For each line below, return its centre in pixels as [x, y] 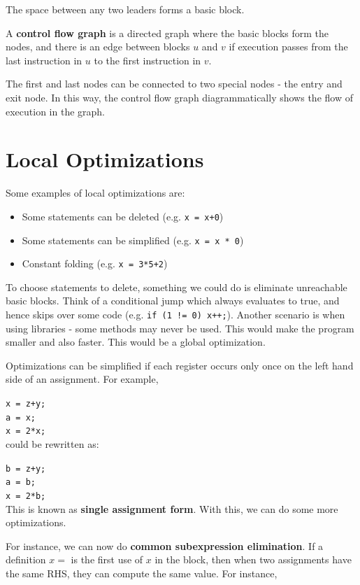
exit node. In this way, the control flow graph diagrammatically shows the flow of [179, 97]
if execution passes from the [288, 47]
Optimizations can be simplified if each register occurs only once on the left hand [180, 365]
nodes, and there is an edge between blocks [98, 47]
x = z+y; [26, 404]
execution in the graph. [56, 111]
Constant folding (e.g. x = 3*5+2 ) [95, 263]
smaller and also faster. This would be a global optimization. [136, 342]
